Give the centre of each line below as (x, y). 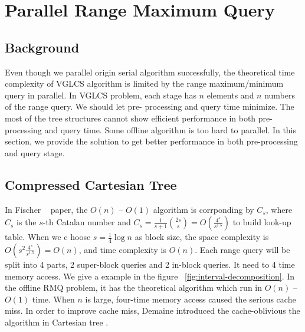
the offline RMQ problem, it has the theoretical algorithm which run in (134, 287)
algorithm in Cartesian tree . (57, 322)
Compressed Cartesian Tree (91, 184)
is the (27, 222)
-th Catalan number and (87, 222)
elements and (230, 95)
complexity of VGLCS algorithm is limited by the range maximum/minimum (144, 83)
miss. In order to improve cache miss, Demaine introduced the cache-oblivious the (152, 310)
